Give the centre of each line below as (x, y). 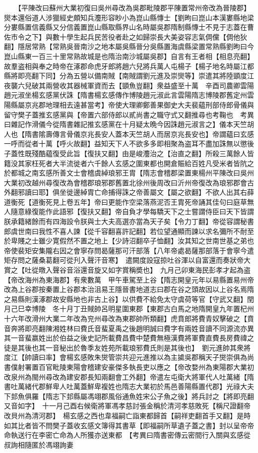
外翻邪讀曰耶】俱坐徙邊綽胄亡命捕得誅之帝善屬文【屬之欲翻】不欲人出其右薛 (129, 192)
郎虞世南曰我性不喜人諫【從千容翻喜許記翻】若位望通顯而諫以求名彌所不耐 (126, 231)
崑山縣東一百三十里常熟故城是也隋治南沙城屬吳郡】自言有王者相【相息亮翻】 (129, 56)
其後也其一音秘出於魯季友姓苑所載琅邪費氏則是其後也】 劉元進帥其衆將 (134, 347)
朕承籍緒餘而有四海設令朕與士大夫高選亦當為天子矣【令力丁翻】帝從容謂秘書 (129, 221)
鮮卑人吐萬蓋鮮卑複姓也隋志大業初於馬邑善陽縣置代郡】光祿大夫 (150, 386)
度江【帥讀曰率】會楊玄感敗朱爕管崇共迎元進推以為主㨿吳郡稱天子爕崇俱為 (126, 357)
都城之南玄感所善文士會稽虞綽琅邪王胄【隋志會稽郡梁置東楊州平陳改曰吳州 (132, 173)
